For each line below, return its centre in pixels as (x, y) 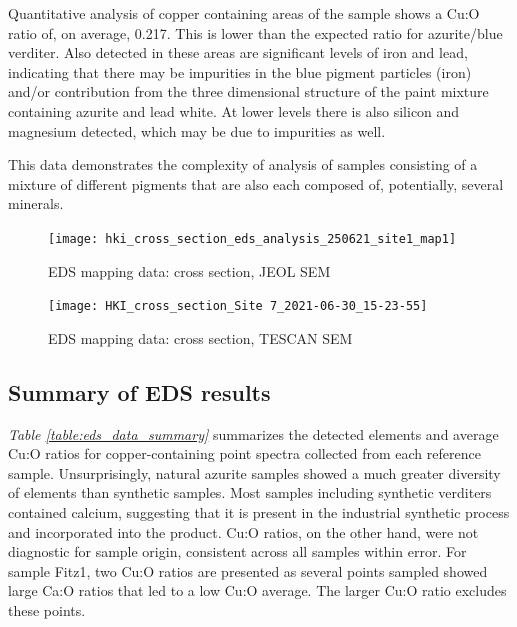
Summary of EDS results (139, 391)
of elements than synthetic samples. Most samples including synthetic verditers (250, 492)
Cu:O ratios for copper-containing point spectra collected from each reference (244, 453)
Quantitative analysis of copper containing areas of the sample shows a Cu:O (244, 13)
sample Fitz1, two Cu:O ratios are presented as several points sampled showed (248, 570)
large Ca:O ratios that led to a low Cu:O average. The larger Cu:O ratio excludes (257, 590)
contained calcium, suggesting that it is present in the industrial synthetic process (259, 512)
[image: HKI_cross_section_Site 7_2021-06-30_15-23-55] (238, 306)
